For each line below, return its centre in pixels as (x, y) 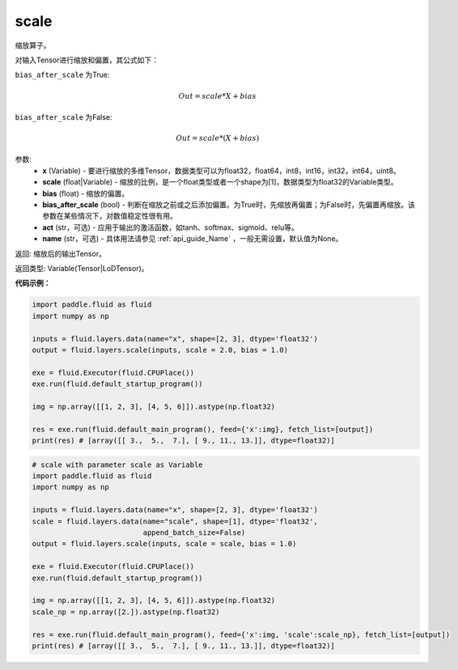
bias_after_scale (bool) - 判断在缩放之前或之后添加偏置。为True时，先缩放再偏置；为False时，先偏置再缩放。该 (229, 205)
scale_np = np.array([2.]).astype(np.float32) (126, 612)
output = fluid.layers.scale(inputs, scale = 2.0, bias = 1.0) (160, 350)
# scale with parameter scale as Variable (117, 464)
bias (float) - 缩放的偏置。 (86, 193)
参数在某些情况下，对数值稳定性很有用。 (110, 216)
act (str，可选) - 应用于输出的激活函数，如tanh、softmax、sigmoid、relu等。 (170, 227)
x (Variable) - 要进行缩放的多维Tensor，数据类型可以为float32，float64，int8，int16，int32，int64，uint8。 (221, 171)
